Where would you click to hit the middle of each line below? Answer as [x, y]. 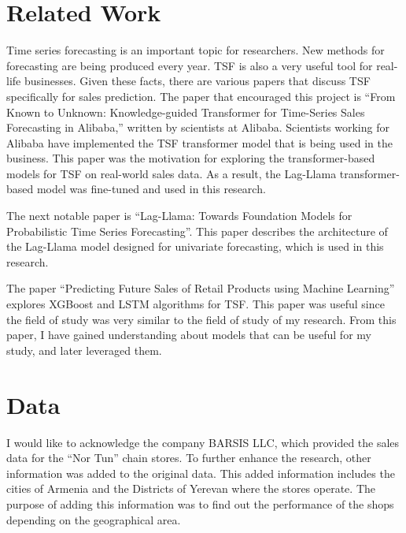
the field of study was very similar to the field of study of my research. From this [201, 319]
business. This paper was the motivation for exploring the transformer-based [191, 158]
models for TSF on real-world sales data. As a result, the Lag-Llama [172, 173]
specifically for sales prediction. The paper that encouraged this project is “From [201, 96]
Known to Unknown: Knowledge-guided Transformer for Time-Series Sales [186, 112]
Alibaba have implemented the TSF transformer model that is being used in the [199, 142]
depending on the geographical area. [94, 519]
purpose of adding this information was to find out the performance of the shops [200, 503]
